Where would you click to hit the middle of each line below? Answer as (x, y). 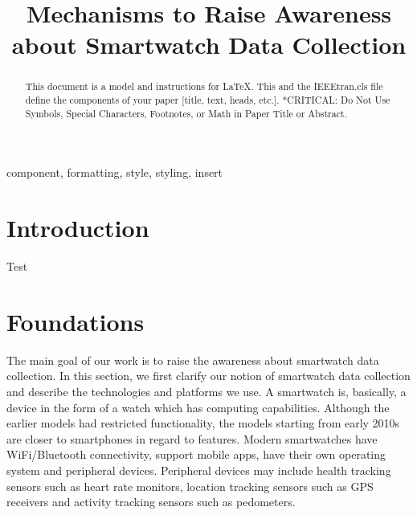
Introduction (78, 228)
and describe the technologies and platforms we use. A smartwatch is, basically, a (206, 391)
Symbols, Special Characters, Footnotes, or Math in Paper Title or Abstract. (186, 113)
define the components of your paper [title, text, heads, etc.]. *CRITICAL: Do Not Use (208, 100)
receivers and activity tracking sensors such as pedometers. (151, 502)
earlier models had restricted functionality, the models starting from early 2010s (203, 423)
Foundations (76, 321)
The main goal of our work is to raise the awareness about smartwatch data (193, 360)
